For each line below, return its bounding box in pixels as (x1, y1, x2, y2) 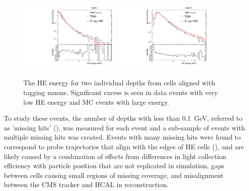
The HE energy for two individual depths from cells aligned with (23, 78, 215, 88)
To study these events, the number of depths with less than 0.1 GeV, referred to (4, 113, 243, 123)
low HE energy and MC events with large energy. (23, 96, 169, 107)
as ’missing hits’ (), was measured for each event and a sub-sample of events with (4, 122, 245, 132)
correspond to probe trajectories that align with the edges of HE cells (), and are (4, 142, 244, 151)
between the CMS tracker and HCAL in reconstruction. (4, 179, 169, 190)
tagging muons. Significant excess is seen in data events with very (23, 87, 218, 97)
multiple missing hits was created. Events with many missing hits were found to (4, 132, 241, 142)
